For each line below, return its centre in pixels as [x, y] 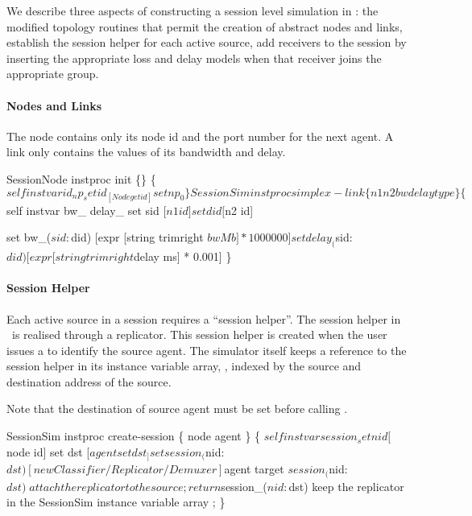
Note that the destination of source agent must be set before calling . [177, 409]
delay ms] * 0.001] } [183, 256]
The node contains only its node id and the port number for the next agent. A [200, 136]
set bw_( [29, 237]
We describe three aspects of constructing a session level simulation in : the [193, 10]
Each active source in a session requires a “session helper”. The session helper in [204, 318]
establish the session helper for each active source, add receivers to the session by [207, 42]
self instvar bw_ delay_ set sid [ [87, 210]
